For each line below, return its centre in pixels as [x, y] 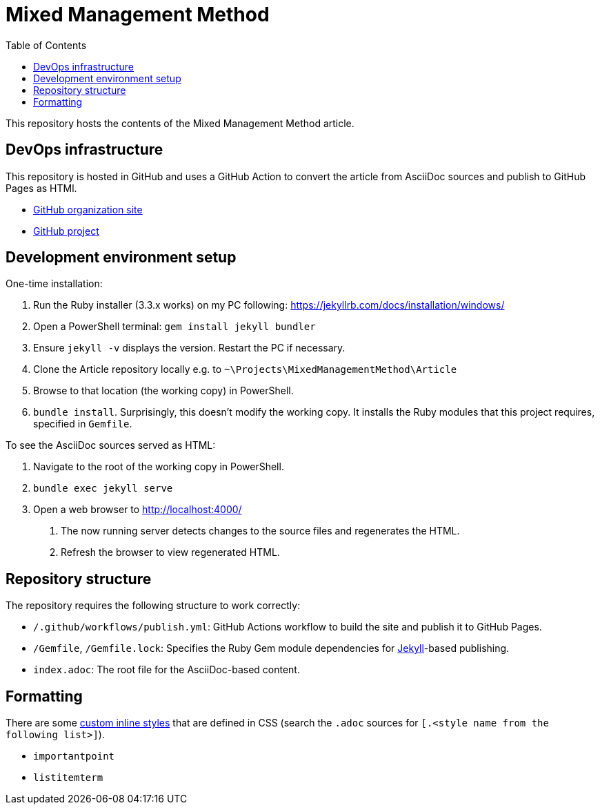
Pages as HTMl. [41, 188]
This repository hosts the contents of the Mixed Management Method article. [180, 123]
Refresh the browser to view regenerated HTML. [170, 552]
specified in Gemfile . [83, 424]
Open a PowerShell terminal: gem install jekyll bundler [174, 327]
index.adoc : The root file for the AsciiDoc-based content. [167, 670]
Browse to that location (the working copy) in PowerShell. [163, 391]
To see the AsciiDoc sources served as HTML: [111, 445]
